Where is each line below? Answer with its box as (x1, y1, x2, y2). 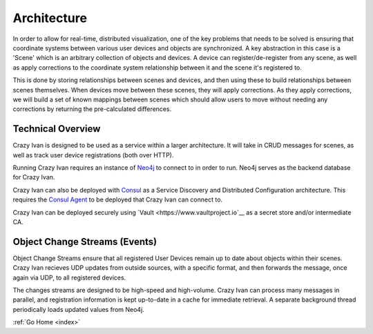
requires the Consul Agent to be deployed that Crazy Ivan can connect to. (12, 195, 223, 204)
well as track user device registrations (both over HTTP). (12, 150, 174, 159)
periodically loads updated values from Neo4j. (12, 305, 144, 313)
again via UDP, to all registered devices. (12, 273, 126, 282)
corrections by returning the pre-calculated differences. (12, 105, 172, 113)
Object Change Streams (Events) (12, 235, 157, 248)
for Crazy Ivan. (12, 173, 55, 181)
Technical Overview (12, 123, 101, 135)
